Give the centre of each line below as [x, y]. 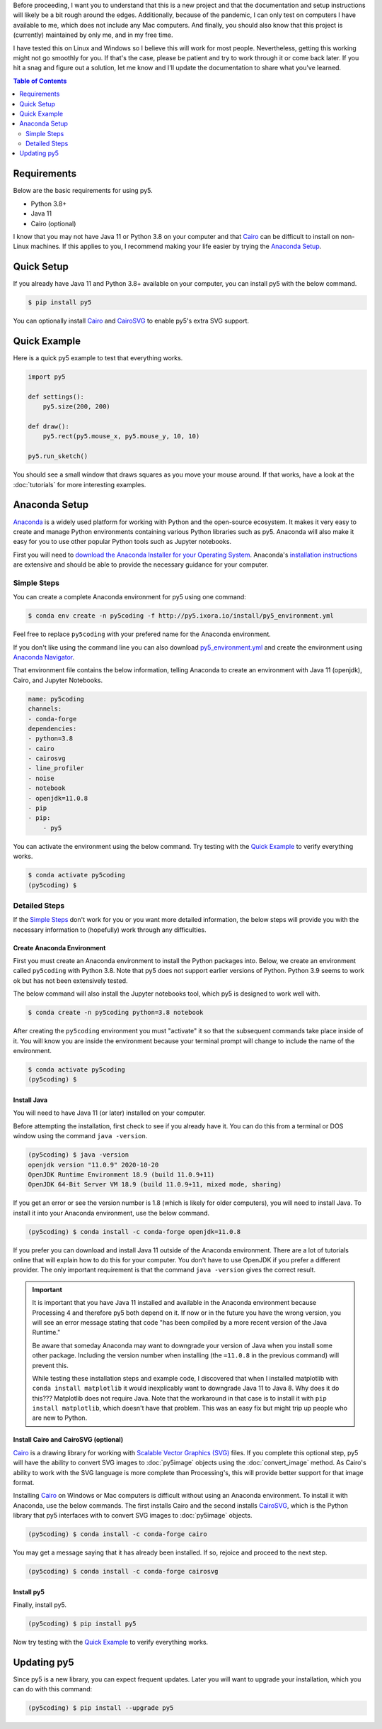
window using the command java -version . [80, 1136]
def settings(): [56, 396]
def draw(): [49, 427]
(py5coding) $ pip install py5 [82, 1624]
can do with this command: [52, 1689]
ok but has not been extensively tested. [70, 980]
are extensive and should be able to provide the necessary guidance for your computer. [141, 565]
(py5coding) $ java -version [79, 1155]
